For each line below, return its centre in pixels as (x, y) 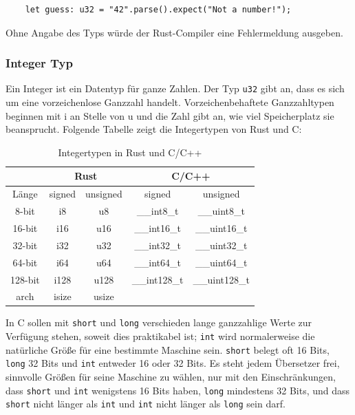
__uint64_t (221, 262)
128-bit (25, 279)
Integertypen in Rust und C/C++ (130, 152)
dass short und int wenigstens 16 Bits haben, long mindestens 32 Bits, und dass (178, 390)
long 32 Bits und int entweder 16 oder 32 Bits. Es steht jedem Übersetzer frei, (173, 363)
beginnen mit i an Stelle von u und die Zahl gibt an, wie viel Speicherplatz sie (170, 115)
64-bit (25, 262)
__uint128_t (221, 279)
